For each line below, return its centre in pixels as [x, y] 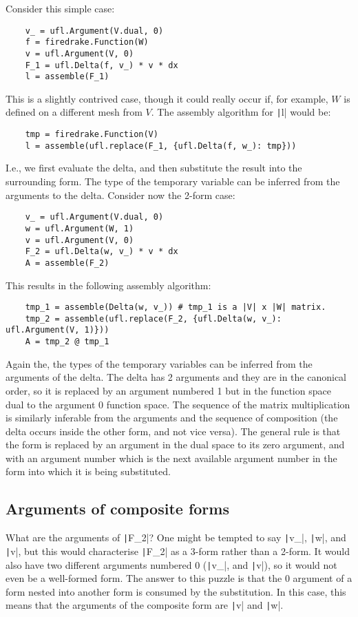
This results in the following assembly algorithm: [108, 285]
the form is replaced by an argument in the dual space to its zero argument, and [175, 445]
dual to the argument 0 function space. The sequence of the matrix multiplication [178, 404]
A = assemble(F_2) [67, 263]
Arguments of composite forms [117, 509]
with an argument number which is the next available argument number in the [171, 458]
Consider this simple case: [60, 8]
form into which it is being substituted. [88, 471]
